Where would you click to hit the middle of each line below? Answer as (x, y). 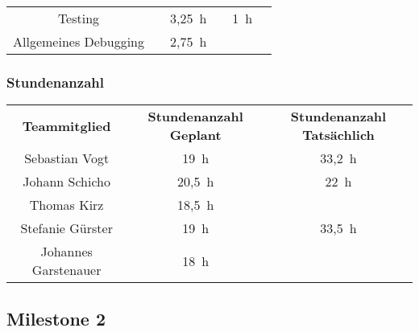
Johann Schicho (66, 182)
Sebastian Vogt (67, 158)
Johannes (66, 252)
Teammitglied (66, 125)
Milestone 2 (56, 318)
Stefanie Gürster (66, 228)
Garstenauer (66, 270)
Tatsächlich (338, 135)
